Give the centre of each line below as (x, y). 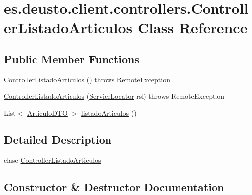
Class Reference (192, 27)
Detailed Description (58, 139)
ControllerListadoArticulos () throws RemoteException (87, 79)
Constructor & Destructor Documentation (114, 186)
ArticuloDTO (47, 112)
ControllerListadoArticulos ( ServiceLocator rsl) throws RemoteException (114, 96)
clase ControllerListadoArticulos (53, 160)
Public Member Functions (72, 58)
